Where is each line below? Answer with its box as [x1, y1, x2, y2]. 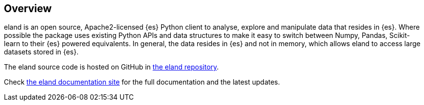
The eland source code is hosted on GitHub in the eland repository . [4, 63, 219, 71]
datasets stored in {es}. [4, 48, 79, 56]
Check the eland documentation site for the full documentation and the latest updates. [4, 78, 280, 87]
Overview [4, 2, 52, 15]
